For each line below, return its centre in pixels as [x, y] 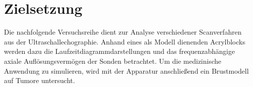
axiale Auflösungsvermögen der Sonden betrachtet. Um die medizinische [113, 61]
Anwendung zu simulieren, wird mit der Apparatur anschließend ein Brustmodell [126, 70]
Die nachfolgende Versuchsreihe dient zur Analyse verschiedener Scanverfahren [123, 32]
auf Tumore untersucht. [40, 80]
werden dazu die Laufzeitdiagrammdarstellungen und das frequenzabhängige [120, 51]
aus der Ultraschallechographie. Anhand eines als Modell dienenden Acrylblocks [125, 41]
